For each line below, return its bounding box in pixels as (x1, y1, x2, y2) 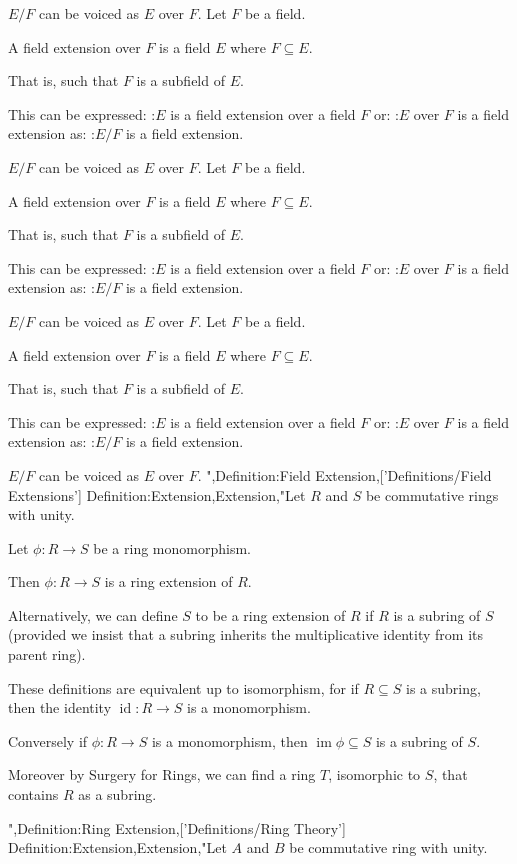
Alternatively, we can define (8, 604, 178, 625)
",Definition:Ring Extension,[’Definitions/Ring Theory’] (8, 817, 346, 838)
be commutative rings (365, 484, 499, 505)
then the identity (8, 697, 112, 718)
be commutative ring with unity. (289, 837, 488, 858)
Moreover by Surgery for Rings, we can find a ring (8, 764, 316, 785)
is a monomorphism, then (151, 730, 308, 751)
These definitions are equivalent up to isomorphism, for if (8, 677, 359, 698)
